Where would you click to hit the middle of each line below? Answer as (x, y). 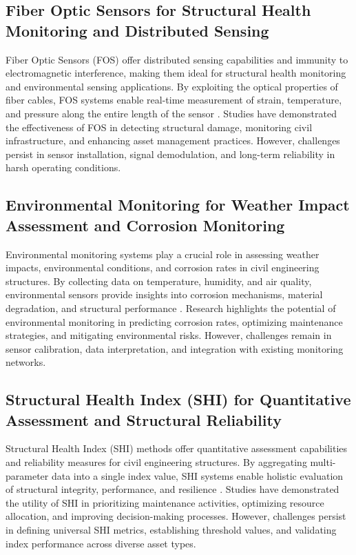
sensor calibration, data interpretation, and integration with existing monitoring (175, 348)
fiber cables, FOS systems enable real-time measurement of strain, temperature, (174, 100)
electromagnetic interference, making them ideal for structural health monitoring (176, 73)
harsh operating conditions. (63, 167)
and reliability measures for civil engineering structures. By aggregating (156, 462)
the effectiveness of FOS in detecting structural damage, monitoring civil (159, 127)
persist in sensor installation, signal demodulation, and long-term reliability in (170, 154)
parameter (27, 475)
